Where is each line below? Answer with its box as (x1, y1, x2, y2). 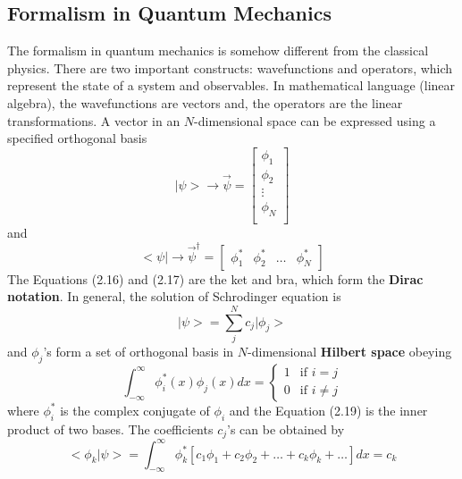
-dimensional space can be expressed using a (194, 111, 436, 130)
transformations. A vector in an (7, 111, 181, 130)
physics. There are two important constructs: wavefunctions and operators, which (7, 58, 453, 77)
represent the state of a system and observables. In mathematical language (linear (7, 76, 456, 95)
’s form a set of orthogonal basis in (43, 341, 234, 360)
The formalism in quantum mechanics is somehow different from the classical (7, 41, 429, 60)
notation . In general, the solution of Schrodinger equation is (7, 287, 341, 306)
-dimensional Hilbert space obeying (248, 341, 452, 360)
